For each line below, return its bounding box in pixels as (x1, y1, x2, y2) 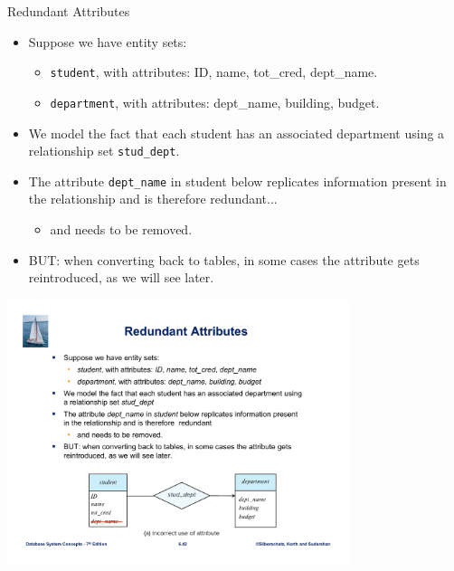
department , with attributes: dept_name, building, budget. (50, 92, 380, 111)
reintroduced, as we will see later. (28, 268, 214, 287)
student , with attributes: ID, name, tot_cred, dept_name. (50, 62, 378, 81)
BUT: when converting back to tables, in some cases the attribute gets (28, 250, 420, 269)
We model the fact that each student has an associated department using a (28, 123, 445, 142)
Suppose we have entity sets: (28, 32, 187, 51)
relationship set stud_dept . (28, 141, 180, 160)
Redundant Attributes (7, 2, 130, 20)
